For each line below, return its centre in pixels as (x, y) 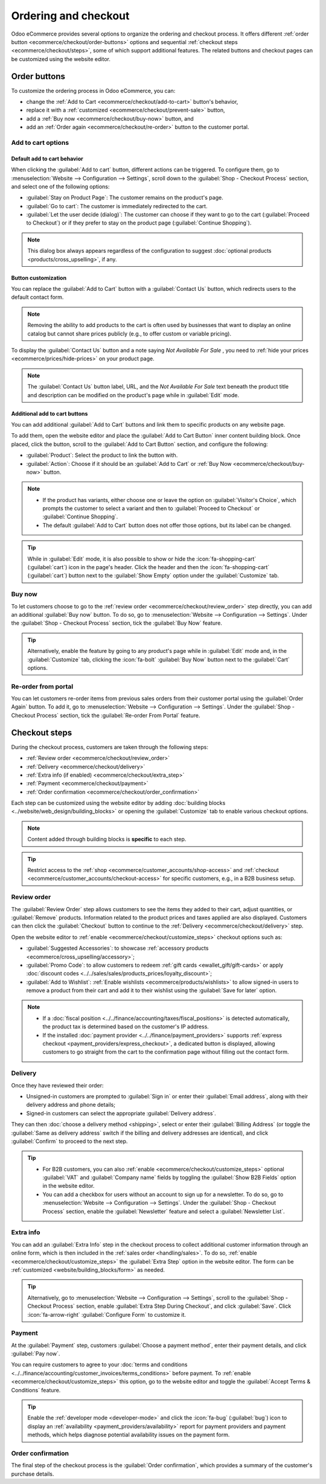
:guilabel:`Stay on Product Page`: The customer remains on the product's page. (125, 198)
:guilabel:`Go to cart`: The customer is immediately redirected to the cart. (117, 206)
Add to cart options (40, 142)
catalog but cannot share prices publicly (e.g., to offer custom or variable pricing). (129, 333)
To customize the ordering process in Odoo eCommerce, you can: (93, 91)
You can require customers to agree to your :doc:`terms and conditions (99, 1365)
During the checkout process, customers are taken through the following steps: (110, 747)
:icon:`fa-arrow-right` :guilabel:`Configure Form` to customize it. (107, 1314)
